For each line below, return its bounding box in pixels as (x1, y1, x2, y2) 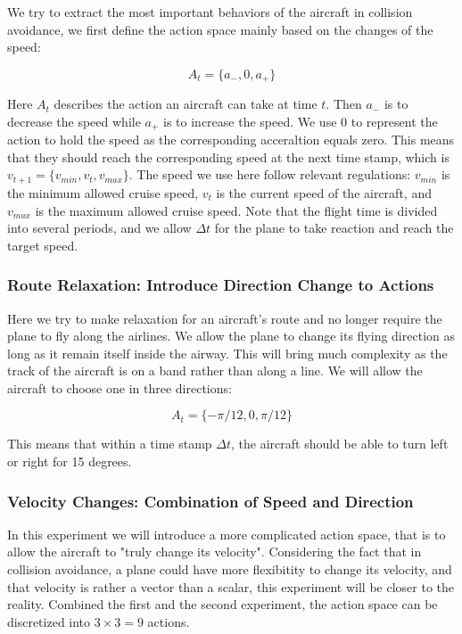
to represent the (351, 111, 438, 130)
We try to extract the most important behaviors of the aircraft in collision (7, 3, 413, 21)
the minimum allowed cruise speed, (7, 183, 199, 202)
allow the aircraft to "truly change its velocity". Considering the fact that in (7, 542, 422, 561)
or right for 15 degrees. (7, 452, 132, 471)
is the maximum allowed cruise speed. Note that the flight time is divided (35, 201, 438, 219)
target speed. (7, 235, 78, 254)
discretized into (7, 612, 91, 630)
